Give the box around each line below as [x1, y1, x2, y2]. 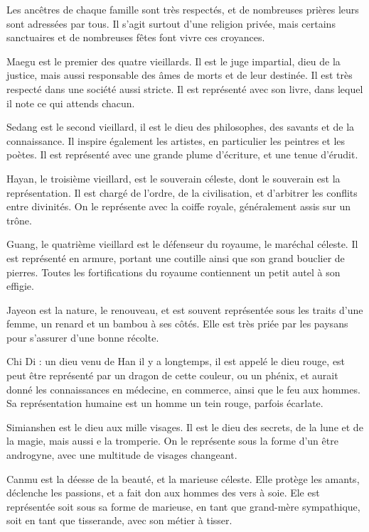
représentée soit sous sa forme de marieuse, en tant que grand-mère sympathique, [6, 499, 360, 514]
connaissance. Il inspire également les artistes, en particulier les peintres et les [6, 133, 346, 148]
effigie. [6, 278, 34, 293]
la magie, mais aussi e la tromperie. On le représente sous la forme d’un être [6, 433, 338, 448]
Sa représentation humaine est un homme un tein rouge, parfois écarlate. [6, 396, 323, 411]
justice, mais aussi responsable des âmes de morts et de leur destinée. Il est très [6, 67, 353, 82]
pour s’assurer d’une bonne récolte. [6, 330, 159, 344]
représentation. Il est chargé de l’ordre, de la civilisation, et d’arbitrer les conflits [6, 185, 358, 200]
